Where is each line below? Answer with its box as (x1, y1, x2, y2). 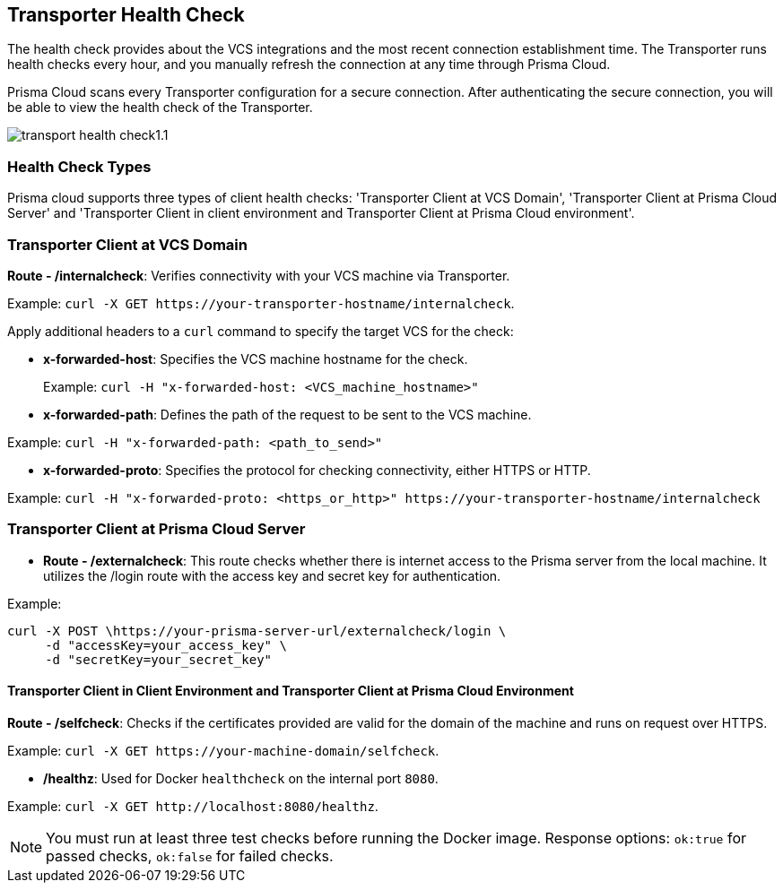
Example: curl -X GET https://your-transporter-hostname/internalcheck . (7, 295, 515, 311)
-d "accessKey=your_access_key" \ (45, 637, 287, 652)
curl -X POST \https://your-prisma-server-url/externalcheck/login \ (7, 623, 507, 638)
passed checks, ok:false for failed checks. (46, 846, 334, 865)
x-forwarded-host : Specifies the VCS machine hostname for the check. (43, 350, 468, 367)
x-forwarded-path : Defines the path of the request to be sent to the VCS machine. (43, 406, 532, 422)
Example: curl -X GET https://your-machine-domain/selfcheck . (7, 742, 439, 758)
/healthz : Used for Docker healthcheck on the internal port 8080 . (43, 770, 439, 786)
